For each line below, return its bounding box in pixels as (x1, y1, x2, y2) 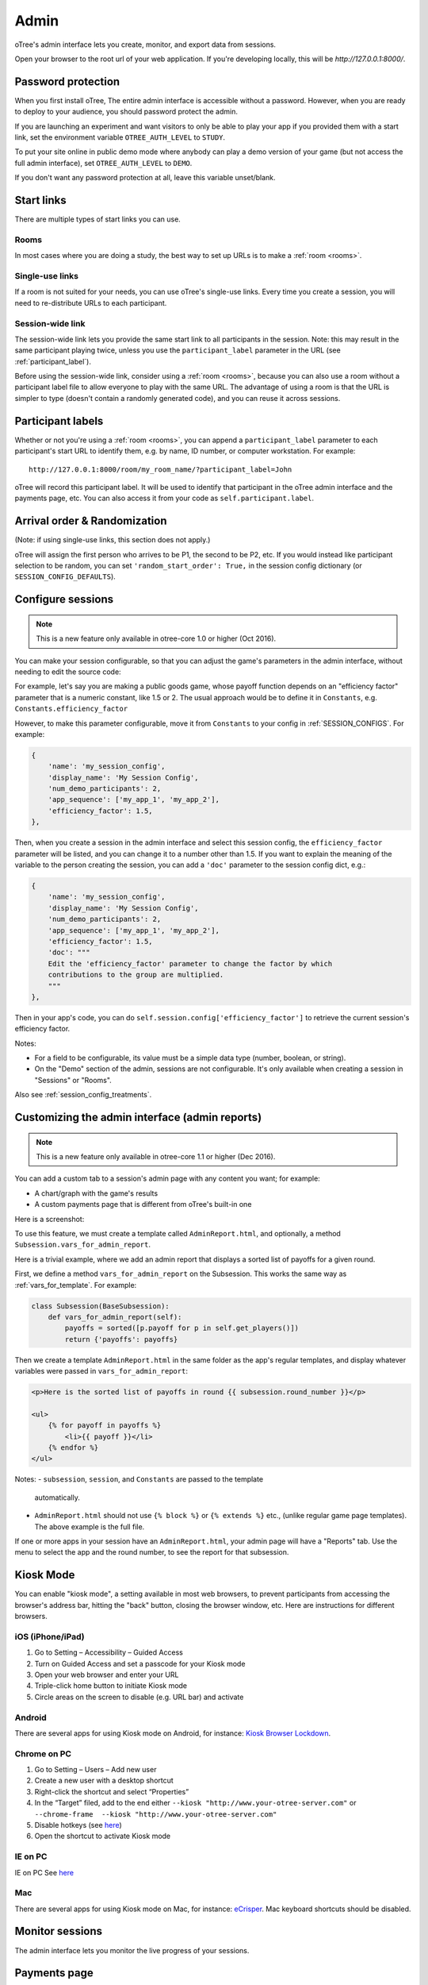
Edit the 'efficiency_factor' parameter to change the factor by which (48, 959, 333, 968)
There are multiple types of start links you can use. (14, 214, 182, 224)
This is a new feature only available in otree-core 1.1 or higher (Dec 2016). (36, 1152, 276, 1162)
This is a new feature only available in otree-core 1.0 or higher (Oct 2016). (36, 634, 277, 643)
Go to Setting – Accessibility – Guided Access (34, 1648, 184, 1657)
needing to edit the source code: (14, 667, 122, 676)
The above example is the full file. (34, 1521, 145, 1532)
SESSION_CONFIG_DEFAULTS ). (14, 572, 117, 581)
